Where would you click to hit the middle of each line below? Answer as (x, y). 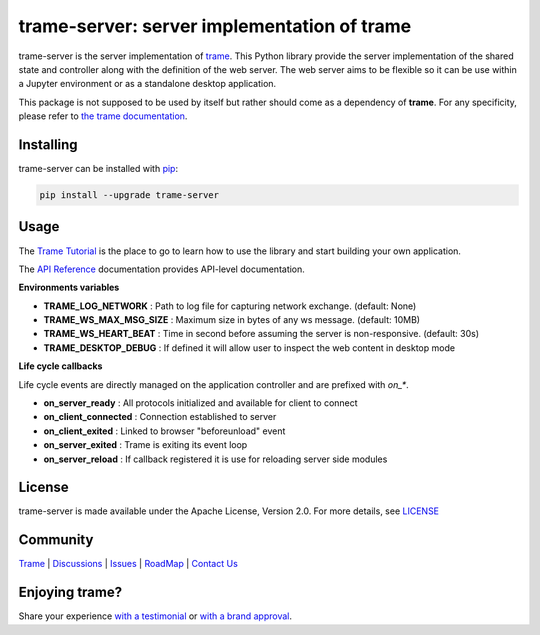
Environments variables (69, 287)
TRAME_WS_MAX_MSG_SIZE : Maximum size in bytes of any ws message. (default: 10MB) (231, 320)
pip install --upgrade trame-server (129, 195)
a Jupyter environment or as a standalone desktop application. (147, 84)
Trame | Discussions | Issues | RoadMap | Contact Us (128, 564)
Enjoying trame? (70, 592)
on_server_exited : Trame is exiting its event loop (145, 445)
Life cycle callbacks (60, 366)
